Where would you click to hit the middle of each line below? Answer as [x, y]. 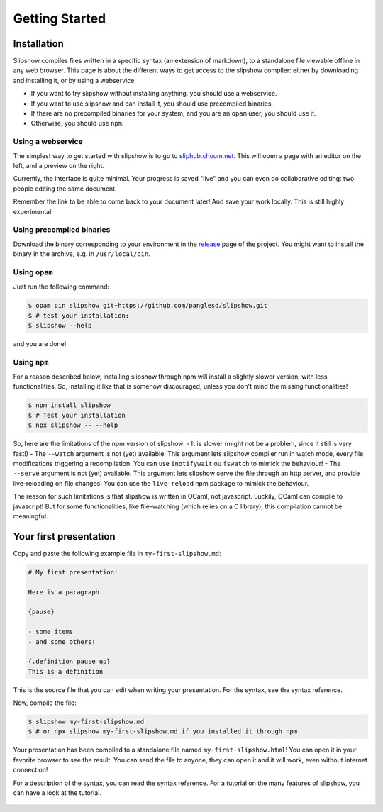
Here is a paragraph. [66, 592]
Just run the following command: [61, 287]
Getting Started [60, 18]
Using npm [31, 362]
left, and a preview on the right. [59, 165]
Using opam [33, 272]
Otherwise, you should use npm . [77, 123]
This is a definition [66, 671]
